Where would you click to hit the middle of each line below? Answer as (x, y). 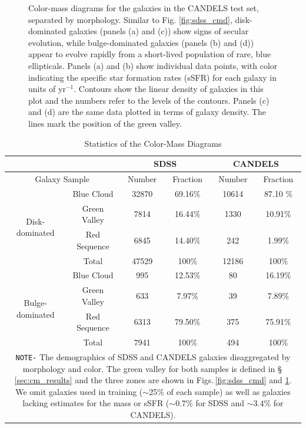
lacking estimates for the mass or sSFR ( (96, 403)
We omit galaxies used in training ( (79, 391)
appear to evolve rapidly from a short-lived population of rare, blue (150, 54)
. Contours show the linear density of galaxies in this (169, 89)
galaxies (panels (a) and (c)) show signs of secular (159, 31)
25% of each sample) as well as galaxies (220, 391)
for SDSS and (220, 403)
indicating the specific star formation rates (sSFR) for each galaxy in (153, 77)
